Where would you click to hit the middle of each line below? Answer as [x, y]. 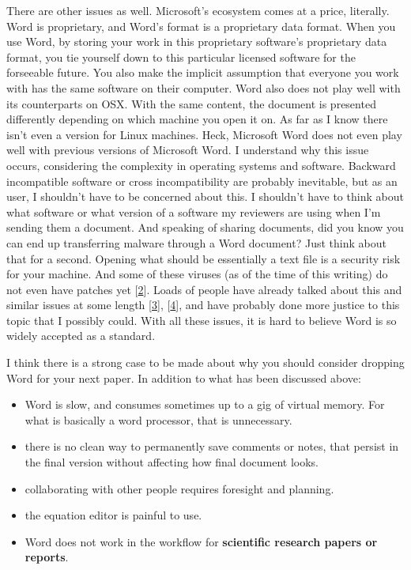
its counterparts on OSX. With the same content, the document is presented [191, 103]
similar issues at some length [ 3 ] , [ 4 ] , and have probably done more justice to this [203, 305]
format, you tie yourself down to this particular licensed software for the [181, 57]
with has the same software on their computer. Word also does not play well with [204, 87]
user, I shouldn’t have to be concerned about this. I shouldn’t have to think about [205, 196]
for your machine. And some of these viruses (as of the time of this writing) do [197, 274]
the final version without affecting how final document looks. [172, 462]
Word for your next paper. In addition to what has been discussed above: [184, 377]
